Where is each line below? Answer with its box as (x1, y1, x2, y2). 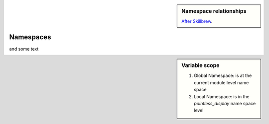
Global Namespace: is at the (194, 72, 252, 79)
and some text (9, 46, 39, 52)
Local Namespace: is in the (194, 93, 250, 99)
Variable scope (181, 62, 220, 69)
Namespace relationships (181, 8, 247, 14)
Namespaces (9, 33, 51, 41)
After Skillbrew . (181, 18, 213, 24)
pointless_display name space (194, 100, 256, 106)
